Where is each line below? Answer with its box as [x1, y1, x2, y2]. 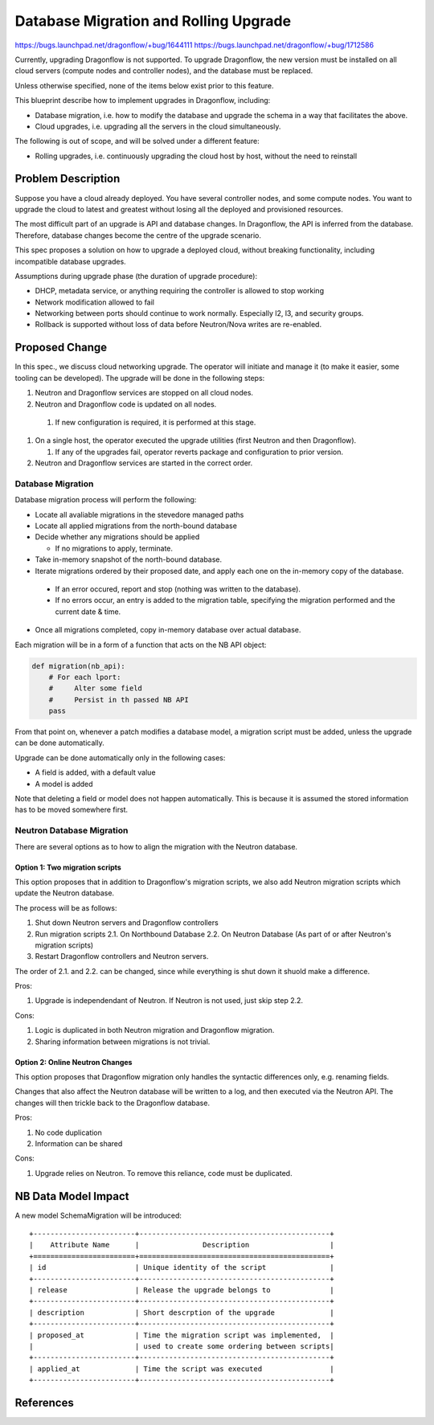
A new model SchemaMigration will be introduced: [14, 1210, 182, 1220]
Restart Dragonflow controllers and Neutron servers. [35, 952, 209, 961]
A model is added [35, 779, 93, 788]
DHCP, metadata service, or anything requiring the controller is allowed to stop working [35, 286, 325, 296]
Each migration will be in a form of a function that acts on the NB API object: [14, 640, 267, 649]
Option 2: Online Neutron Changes [14, 1057, 133, 1067]
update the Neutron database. [14, 888, 115, 898]
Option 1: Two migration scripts [14, 862, 122, 872]
